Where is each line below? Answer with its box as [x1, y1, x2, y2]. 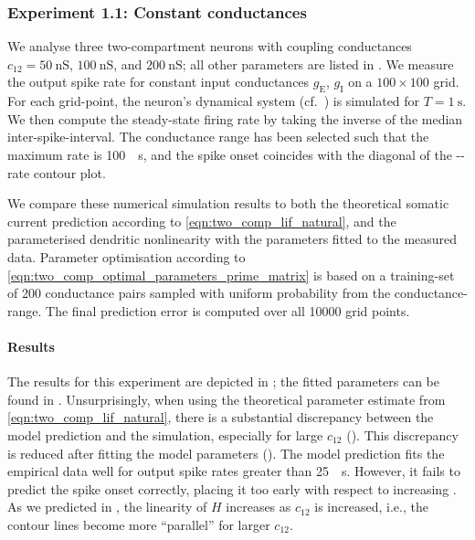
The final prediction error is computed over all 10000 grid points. [46, 301, 410, 320]
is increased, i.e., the [314, 497, 428, 516]
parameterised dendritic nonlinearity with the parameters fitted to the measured [7, 229, 458, 249]
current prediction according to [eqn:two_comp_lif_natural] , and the [7, 211, 396, 230]
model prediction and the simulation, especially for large [7, 425, 323, 444]
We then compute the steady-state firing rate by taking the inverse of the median [7, 109, 463, 128]
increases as [226, 497, 291, 516]
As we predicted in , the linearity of [7, 497, 207, 516]
